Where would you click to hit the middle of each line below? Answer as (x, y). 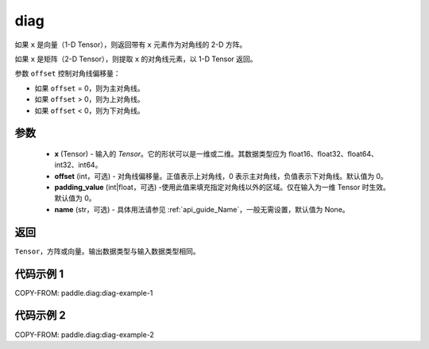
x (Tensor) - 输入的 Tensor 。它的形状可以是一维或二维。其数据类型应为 (171, 153)
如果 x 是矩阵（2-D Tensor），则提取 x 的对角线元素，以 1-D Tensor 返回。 (136, 59)
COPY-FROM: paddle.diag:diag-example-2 (85, 335)
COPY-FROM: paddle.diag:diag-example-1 (84, 293)
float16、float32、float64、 (334, 153)
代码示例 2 (41, 315)
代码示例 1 (39, 274)
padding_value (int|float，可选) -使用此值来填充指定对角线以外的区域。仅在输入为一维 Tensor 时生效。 (222, 188)
